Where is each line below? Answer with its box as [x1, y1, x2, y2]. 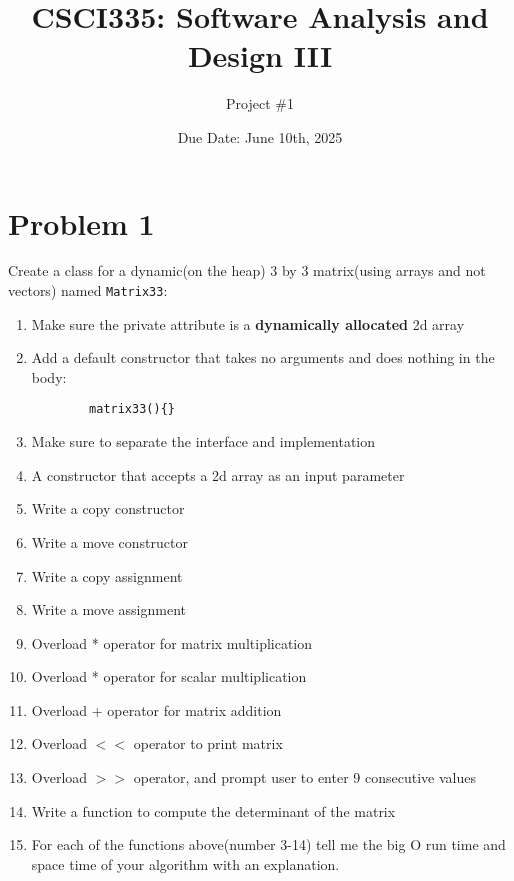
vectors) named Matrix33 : [8, 280, 168, 301]
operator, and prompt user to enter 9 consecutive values [133, 767, 476, 788]
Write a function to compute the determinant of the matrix [31, 800, 396, 821]
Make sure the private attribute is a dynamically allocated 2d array [31, 313, 465, 334]
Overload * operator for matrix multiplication [31, 632, 313, 653]
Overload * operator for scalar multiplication [31, 666, 307, 687]
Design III [187, 35, 333, 76]
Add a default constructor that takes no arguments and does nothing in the [31, 347, 495, 368]
